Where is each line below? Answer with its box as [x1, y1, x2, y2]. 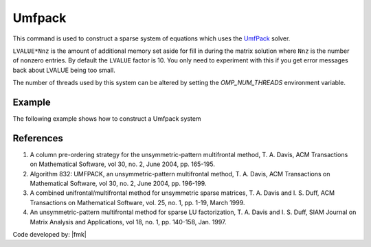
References [12, 132, 63, 144]
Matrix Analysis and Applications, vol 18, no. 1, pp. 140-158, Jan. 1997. [30, 217, 227, 226]
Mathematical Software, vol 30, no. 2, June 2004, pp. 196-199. [30, 179, 207, 188]
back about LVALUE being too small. [12, 66, 116, 74]
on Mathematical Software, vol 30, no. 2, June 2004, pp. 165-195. [30, 160, 216, 168]
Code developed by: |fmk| [12, 231, 87, 239]
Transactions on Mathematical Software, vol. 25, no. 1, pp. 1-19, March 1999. [30, 198, 245, 207]
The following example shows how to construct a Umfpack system [12, 115, 202, 123]
